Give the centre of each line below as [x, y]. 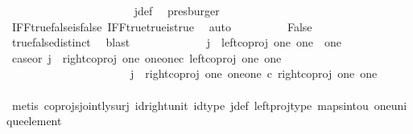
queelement [34, 121]
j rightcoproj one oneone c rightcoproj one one [254, 73]
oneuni [390, 105]
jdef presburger [177, 10]
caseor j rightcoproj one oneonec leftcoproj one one [147, 57]
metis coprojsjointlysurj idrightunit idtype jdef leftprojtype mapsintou [190, 105]
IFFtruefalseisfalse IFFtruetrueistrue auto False [162, 26]
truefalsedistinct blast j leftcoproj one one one [177, 42]
